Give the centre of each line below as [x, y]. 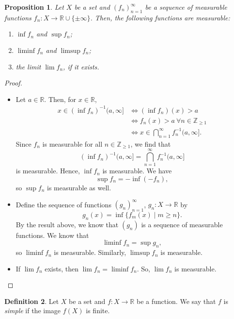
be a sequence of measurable [186, 7]
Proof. [13, 83]
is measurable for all [72, 143]
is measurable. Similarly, [90, 252]
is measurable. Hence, [48, 171]
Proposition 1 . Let [34, 7]
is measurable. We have [137, 171]
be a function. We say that [176, 301]
